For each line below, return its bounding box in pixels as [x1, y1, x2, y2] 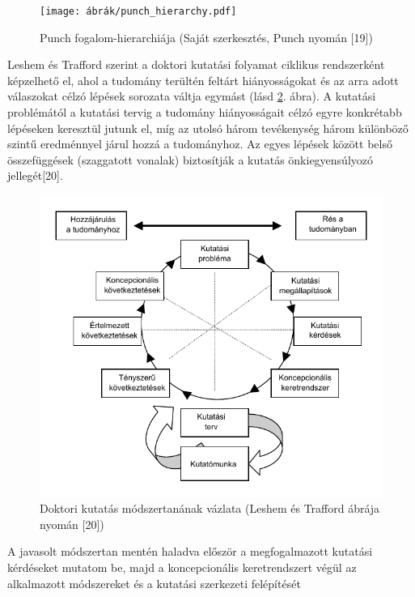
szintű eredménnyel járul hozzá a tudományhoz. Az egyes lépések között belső [7, 135, 392, 152]
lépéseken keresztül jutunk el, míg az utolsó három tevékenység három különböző [7, 119, 409, 136]
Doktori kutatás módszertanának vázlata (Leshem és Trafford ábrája [40, 500, 380, 517]
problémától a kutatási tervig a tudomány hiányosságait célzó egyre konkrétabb [7, 104, 402, 121]
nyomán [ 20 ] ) [40, 515, 104, 532]
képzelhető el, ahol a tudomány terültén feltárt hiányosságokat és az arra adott [7, 71, 399, 88]
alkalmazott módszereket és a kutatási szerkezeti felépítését [7, 574, 301, 591]
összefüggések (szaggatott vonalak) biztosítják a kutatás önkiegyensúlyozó [7, 151, 374, 168]
